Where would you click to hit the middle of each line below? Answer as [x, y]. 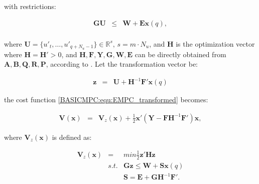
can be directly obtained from [180, 54]
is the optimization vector [215, 43]
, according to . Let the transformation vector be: [122, 64]
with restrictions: [30, 6]
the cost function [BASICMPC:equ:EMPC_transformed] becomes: [106, 100]
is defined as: [72, 137]
